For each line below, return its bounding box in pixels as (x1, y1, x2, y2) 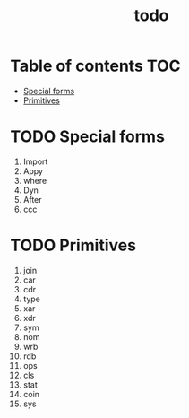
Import (22, 156, 48, 167)
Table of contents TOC (10, 56, 182, 76)
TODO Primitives (10, 235, 137, 256)
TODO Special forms (10, 126, 165, 147)
